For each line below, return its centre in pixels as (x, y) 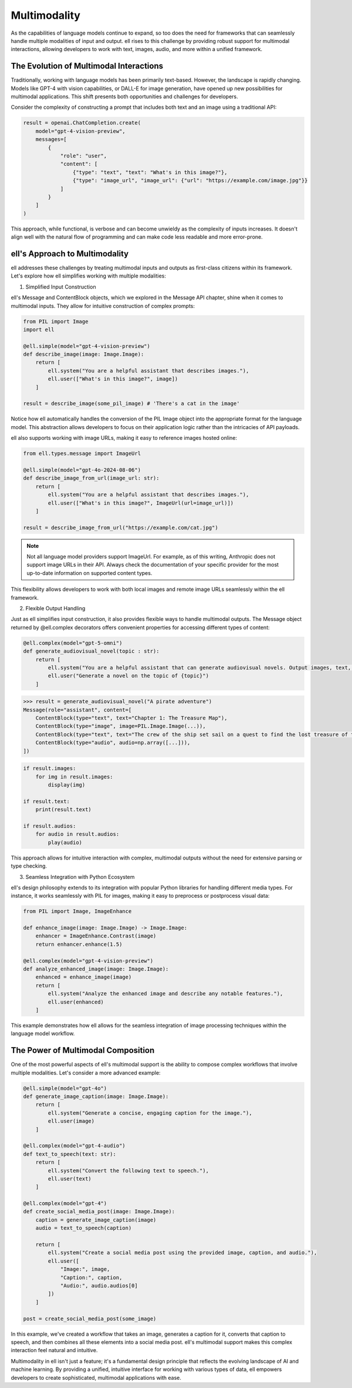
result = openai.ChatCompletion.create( (82, 123)
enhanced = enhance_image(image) (84, 977)
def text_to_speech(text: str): (70, 1154)
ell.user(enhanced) (76, 1002)
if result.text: (47, 801)
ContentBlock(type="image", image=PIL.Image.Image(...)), (121, 726)
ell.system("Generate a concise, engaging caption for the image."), (150, 1113)
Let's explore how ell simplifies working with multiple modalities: (89, 276)
